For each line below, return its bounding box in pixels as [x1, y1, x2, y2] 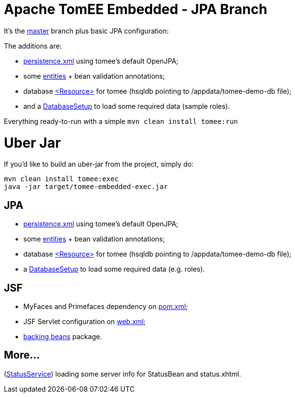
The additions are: [4, 41, 62, 50]
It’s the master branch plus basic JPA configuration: [4, 26, 169, 35]
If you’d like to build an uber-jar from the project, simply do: [4, 160, 194, 169]
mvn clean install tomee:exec [4, 175, 119, 183]
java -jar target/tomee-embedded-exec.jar [4, 183, 168, 191]
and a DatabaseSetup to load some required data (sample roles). [23, 102, 230, 110]
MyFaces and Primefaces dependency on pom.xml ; [23, 302, 188, 311]
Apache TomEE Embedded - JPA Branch [4, 1, 267, 17]
